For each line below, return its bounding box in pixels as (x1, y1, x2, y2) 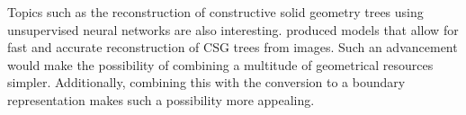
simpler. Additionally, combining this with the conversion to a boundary (7, 73, 406, 92)
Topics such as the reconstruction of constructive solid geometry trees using (7, 3, 424, 21)
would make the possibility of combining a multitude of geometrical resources (7, 55, 434, 74)
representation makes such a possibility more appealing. (7, 90, 315, 109)
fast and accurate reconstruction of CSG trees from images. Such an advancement (7, 38, 458, 57)
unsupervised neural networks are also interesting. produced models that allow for (7, 20, 459, 39)
